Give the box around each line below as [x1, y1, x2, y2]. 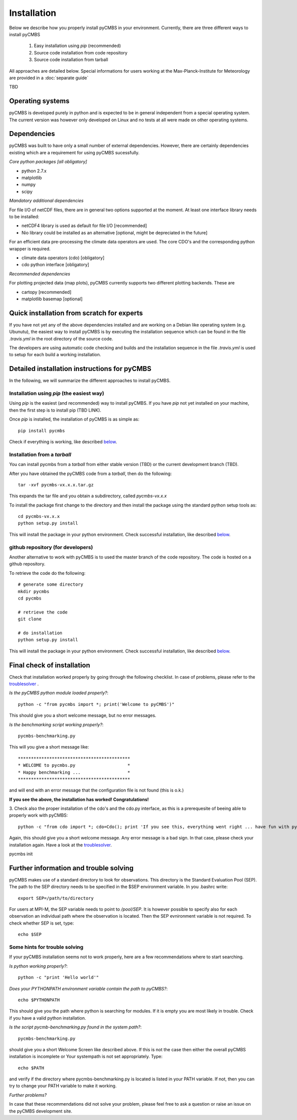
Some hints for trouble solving [9, 944, 84, 951]
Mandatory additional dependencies [9, 198, 84, 204]
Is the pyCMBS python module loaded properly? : [9, 690, 109, 696]
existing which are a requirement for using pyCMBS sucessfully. [9, 149, 140, 155]
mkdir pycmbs [18, 589, 49, 594]
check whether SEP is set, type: [9, 920, 74, 926]
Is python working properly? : [9, 963, 68, 969]
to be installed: [9, 214, 40, 220]
